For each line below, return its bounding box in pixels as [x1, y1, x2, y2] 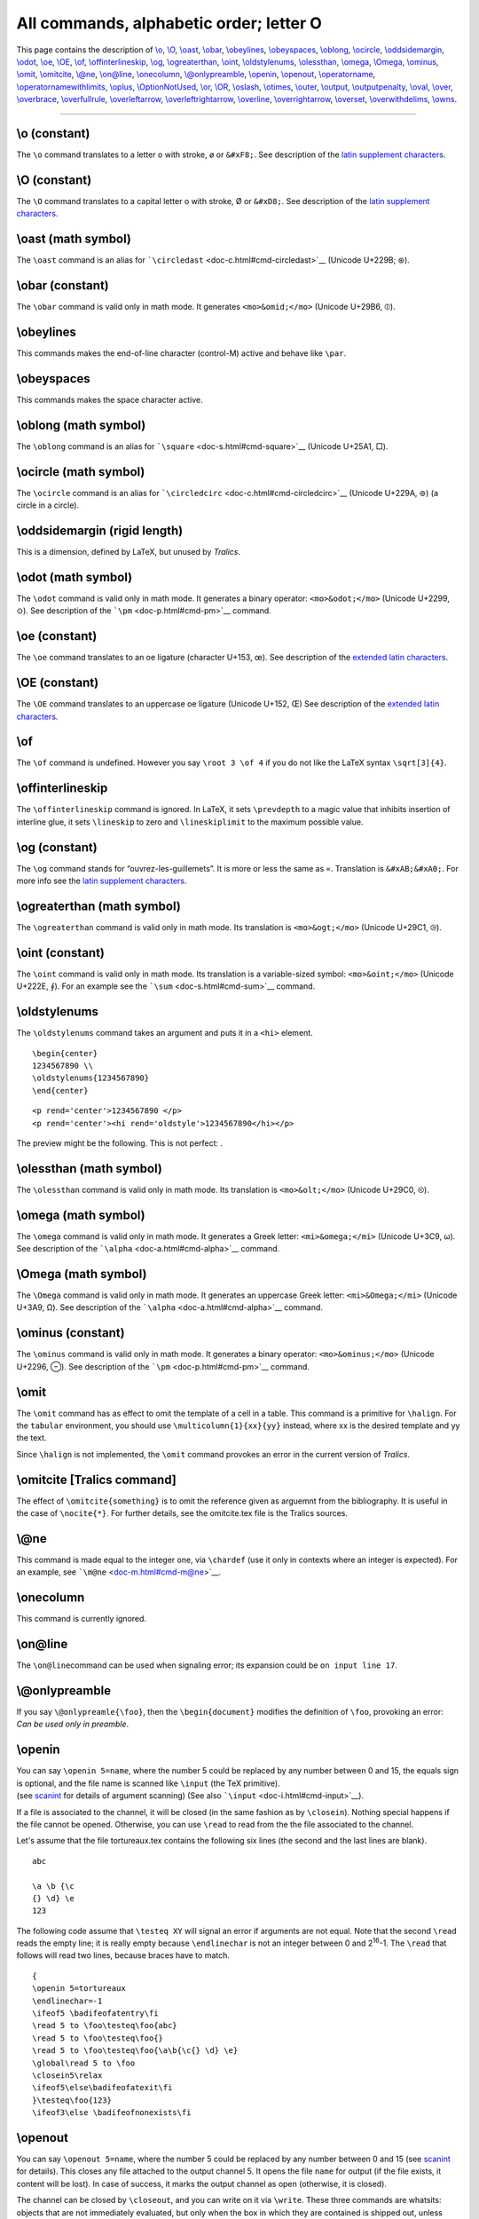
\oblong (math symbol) [16, 417, 146, 432]
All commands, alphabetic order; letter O [16, 13, 323, 33]
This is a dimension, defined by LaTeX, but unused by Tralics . [16, 547, 241, 557]
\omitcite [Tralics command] [16, 1472, 177, 1487]
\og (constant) [16, 840, 98, 855]
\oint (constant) [16, 945, 106, 960]
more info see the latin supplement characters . [16, 875, 187, 887]
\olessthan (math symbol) [16, 1161, 163, 1176]
